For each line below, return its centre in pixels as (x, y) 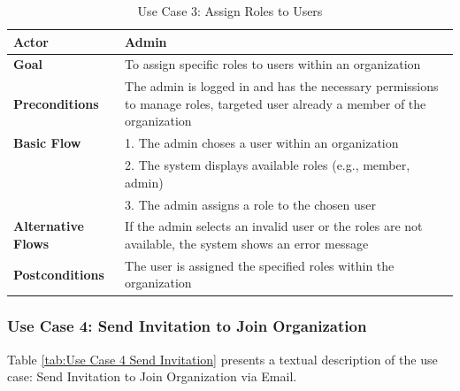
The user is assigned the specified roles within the (260, 265)
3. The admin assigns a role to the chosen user (250, 204)
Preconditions (56, 103)
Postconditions (59, 274)
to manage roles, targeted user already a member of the (276, 103)
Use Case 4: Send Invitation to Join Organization (187, 326)
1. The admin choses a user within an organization (262, 143)
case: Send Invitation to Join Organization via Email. (152, 376)
